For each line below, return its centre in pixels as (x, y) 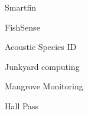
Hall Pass (22, 105)
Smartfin (20, 7)
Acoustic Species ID (41, 47)
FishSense (22, 27)
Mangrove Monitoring (44, 86)
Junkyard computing (42, 66)
